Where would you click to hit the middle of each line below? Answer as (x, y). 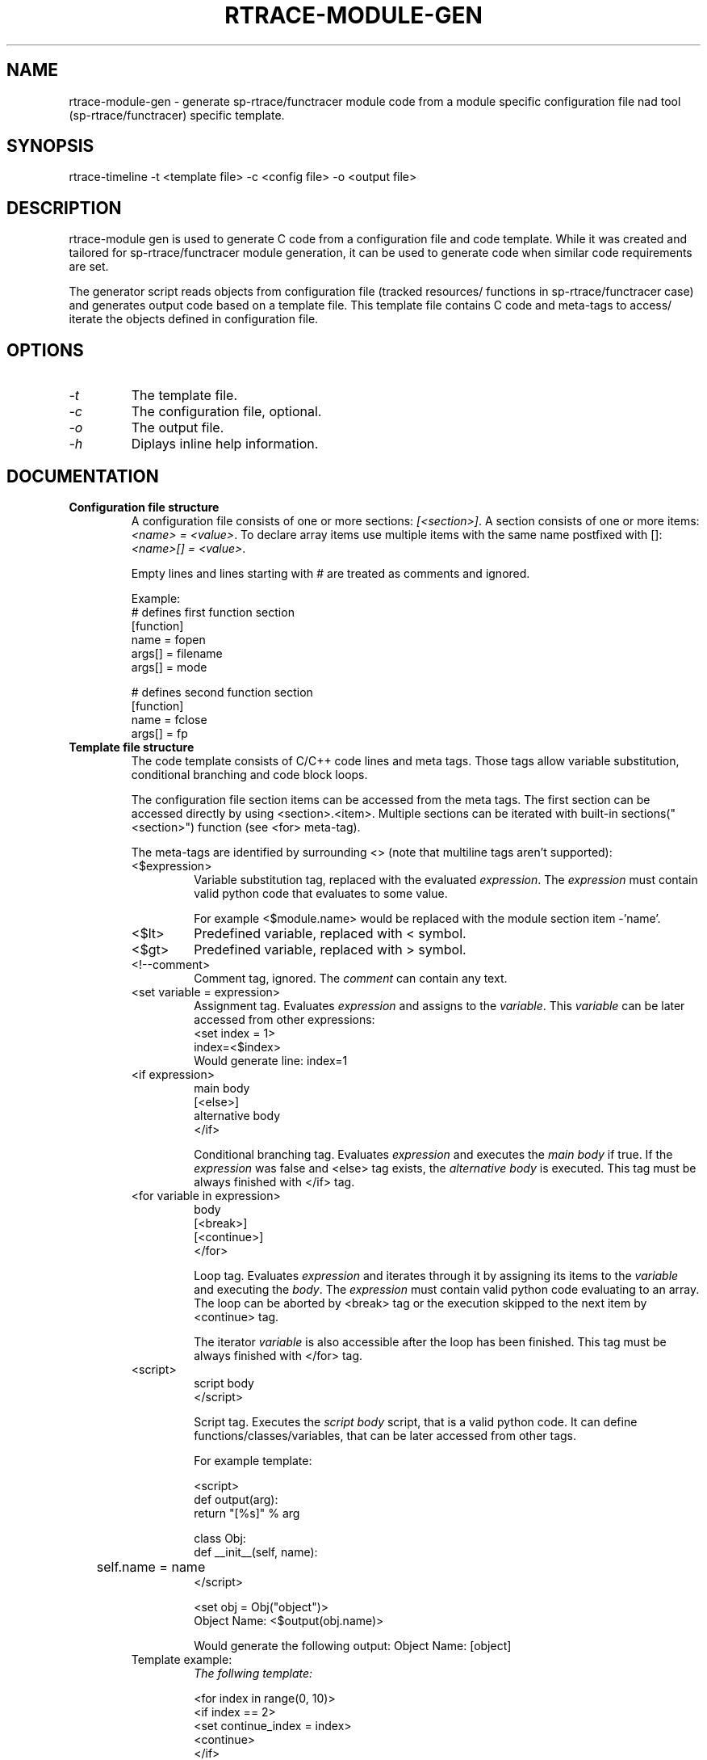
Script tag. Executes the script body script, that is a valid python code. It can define (416, 1421)
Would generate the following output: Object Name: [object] (353, 1645)
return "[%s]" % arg (247, 1513)
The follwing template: (253, 1673)
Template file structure (132, 747)
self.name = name (151, 1566)
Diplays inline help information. (225, 444)
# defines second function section (222, 692)
